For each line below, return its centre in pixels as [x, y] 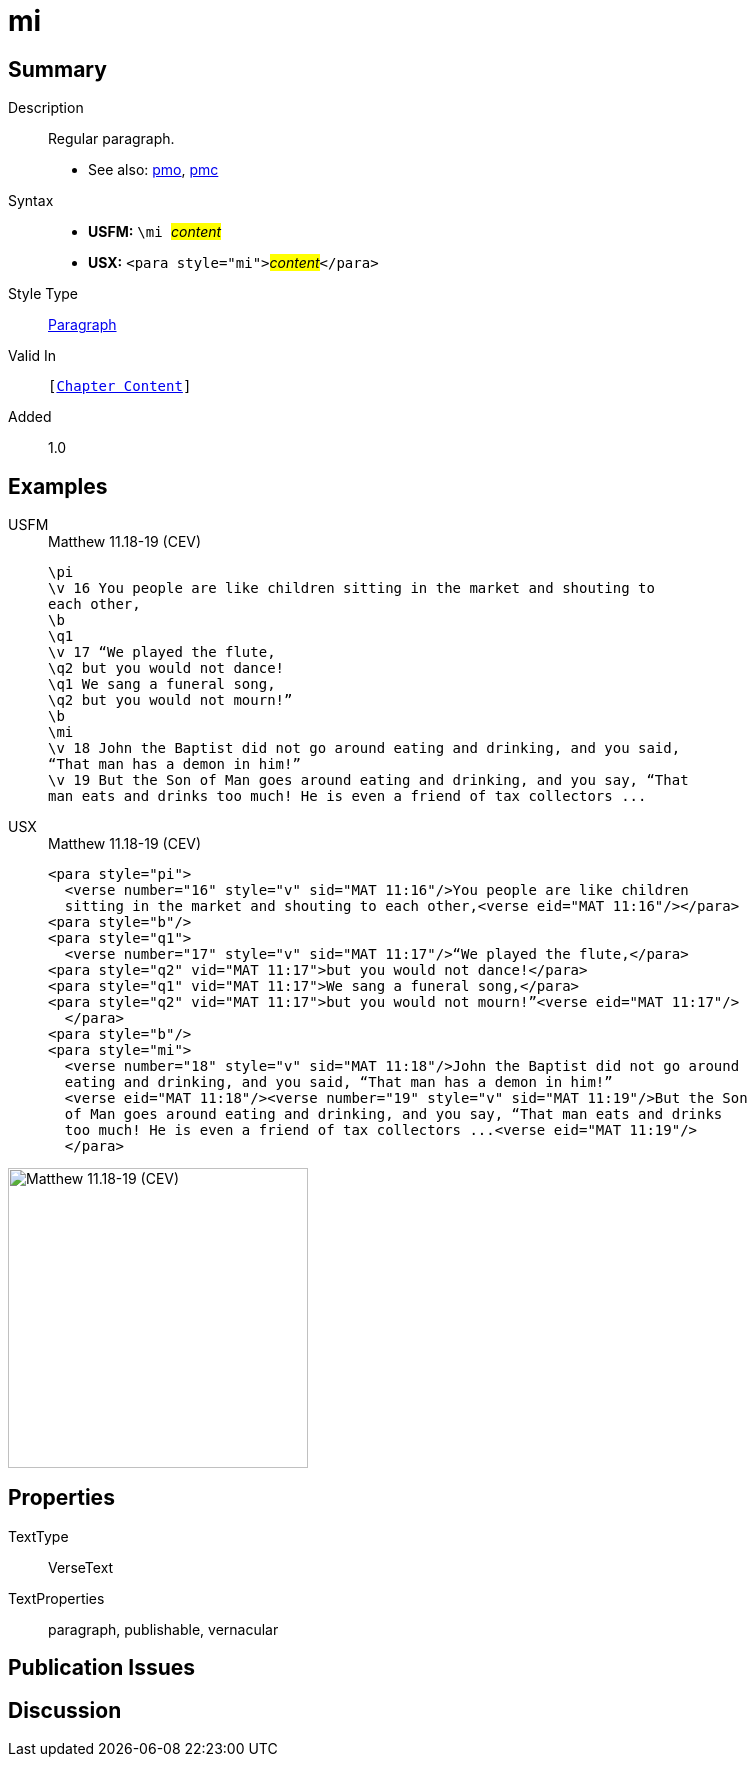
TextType [38, 1536]
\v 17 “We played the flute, [162, 652]
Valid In [32, 356]
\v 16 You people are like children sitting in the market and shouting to [351, 588]
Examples [58, 486]
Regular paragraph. [111, 139]
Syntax [31, 201]
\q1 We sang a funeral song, [162, 684]
